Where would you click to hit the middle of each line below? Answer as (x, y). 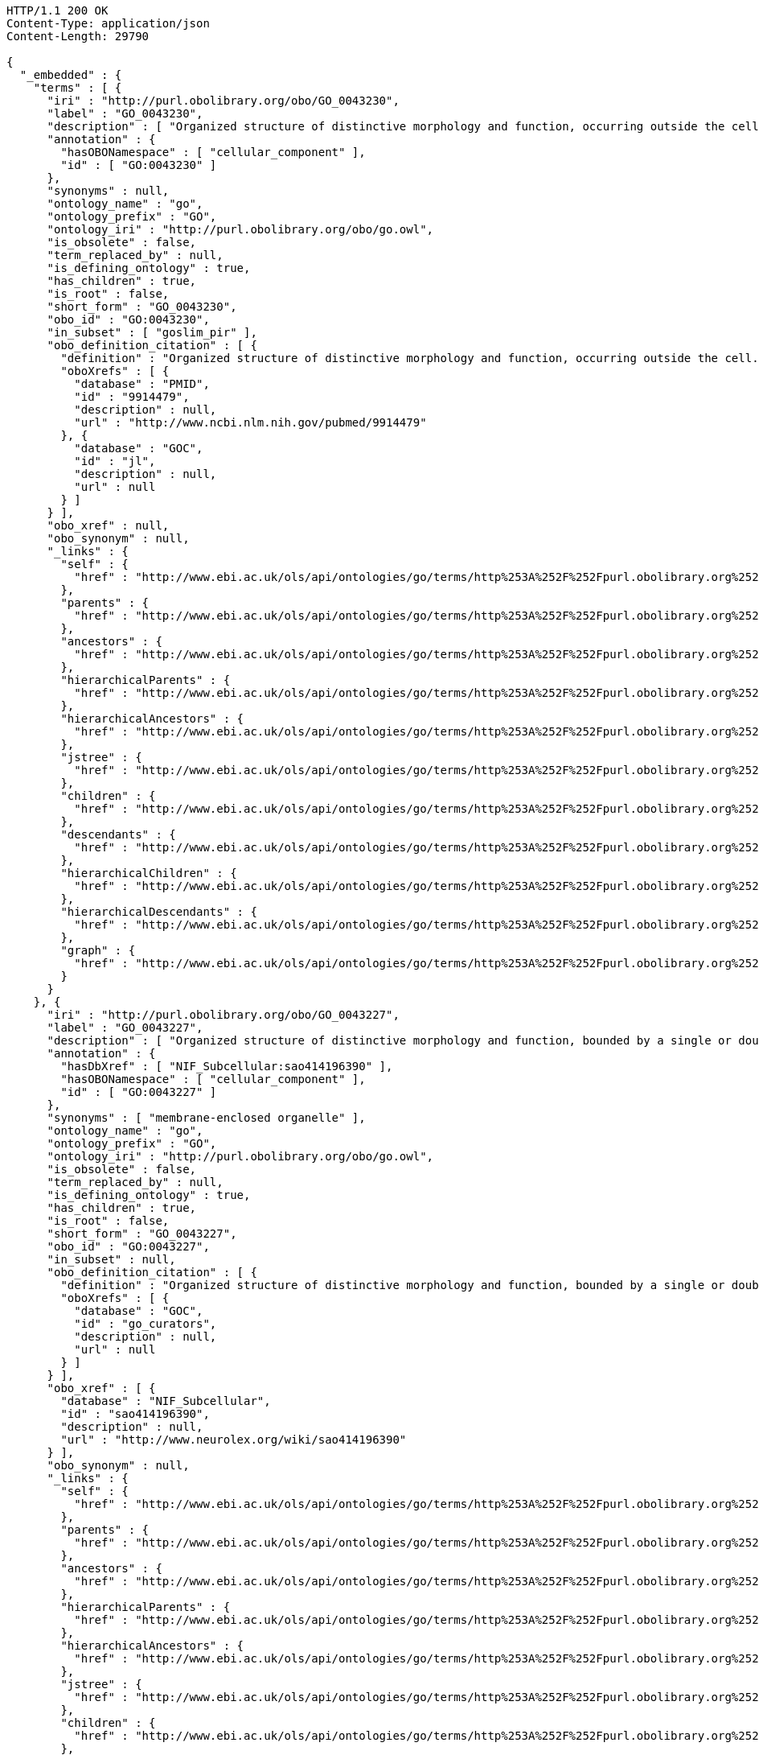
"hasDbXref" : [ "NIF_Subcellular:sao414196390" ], (227, 1066)
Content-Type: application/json (108, 23)
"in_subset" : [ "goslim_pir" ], (152, 332)
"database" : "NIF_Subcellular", (166, 1401)
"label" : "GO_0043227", (125, 1028)
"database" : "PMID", (142, 384)
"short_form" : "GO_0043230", (142, 307)
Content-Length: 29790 (78, 36)
